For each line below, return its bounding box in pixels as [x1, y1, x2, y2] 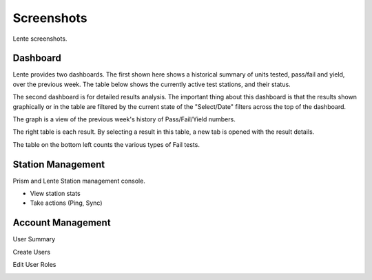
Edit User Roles [12, 261, 56, 269]
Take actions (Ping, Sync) [30, 199, 103, 207]
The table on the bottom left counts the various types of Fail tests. [12, 140, 200, 148]
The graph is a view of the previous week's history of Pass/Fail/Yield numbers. [12, 115, 236, 123]
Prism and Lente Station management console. [12, 177, 146, 185]
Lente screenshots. [12, 34, 68, 43]
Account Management [12, 217, 111, 229]
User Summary [12, 235, 56, 243]
